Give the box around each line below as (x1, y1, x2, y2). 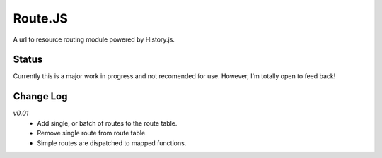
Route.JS (13, 11, 69, 26)
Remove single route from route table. (37, 129, 148, 138)
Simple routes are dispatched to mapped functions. (37, 138, 187, 147)
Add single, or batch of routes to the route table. (37, 119, 178, 127)
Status (13, 54, 43, 66)
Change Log (13, 90, 68, 102)
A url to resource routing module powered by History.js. (13, 35, 175, 44)
